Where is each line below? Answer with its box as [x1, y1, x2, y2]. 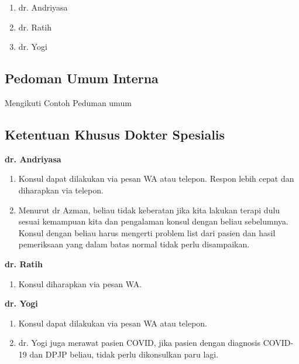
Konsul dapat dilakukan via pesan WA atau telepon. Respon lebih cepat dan [18, 172, 294, 185]
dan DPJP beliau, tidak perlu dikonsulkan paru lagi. [29, 348, 219, 360]
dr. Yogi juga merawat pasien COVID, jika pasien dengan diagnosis [18, 336, 261, 349]
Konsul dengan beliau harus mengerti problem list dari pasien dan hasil [18, 226, 276, 239]
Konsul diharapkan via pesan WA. [18, 277, 142, 290]
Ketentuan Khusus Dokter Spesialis [5, 125, 225, 143]
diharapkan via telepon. [18, 183, 104, 196]
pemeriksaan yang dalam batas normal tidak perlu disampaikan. [18, 238, 250, 250]
